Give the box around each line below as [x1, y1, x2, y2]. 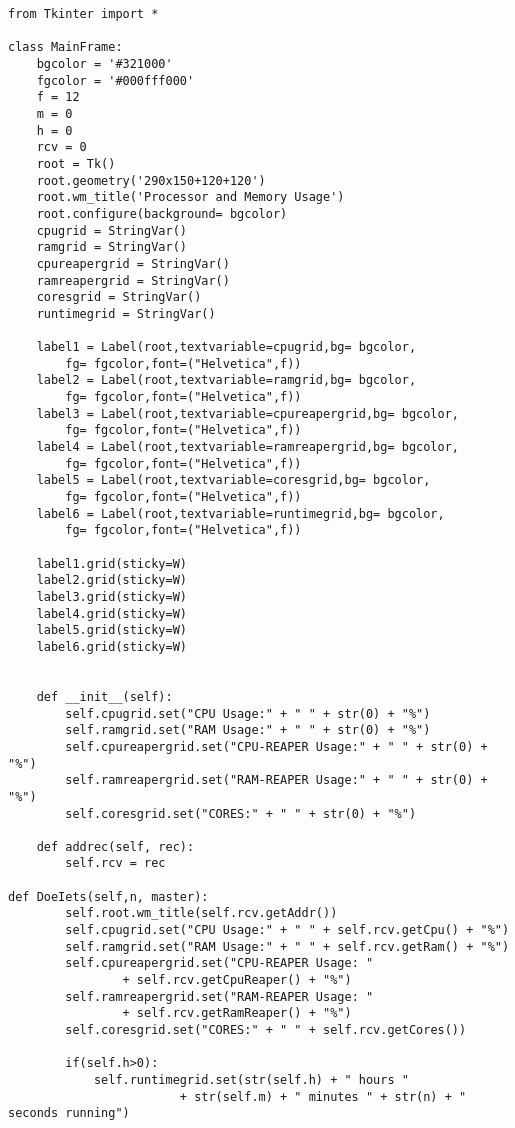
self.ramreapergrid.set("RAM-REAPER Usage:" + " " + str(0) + [65, 773, 488, 788]
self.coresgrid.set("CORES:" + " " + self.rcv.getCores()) [65, 1023, 467, 1038]
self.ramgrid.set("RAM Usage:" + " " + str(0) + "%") [65, 723, 431, 738]
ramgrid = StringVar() [36, 240, 187, 255]
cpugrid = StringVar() [36, 223, 187, 238]
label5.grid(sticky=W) [36, 623, 187, 638]
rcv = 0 [36, 140, 87, 155]
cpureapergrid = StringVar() [36, 256, 230, 271]
